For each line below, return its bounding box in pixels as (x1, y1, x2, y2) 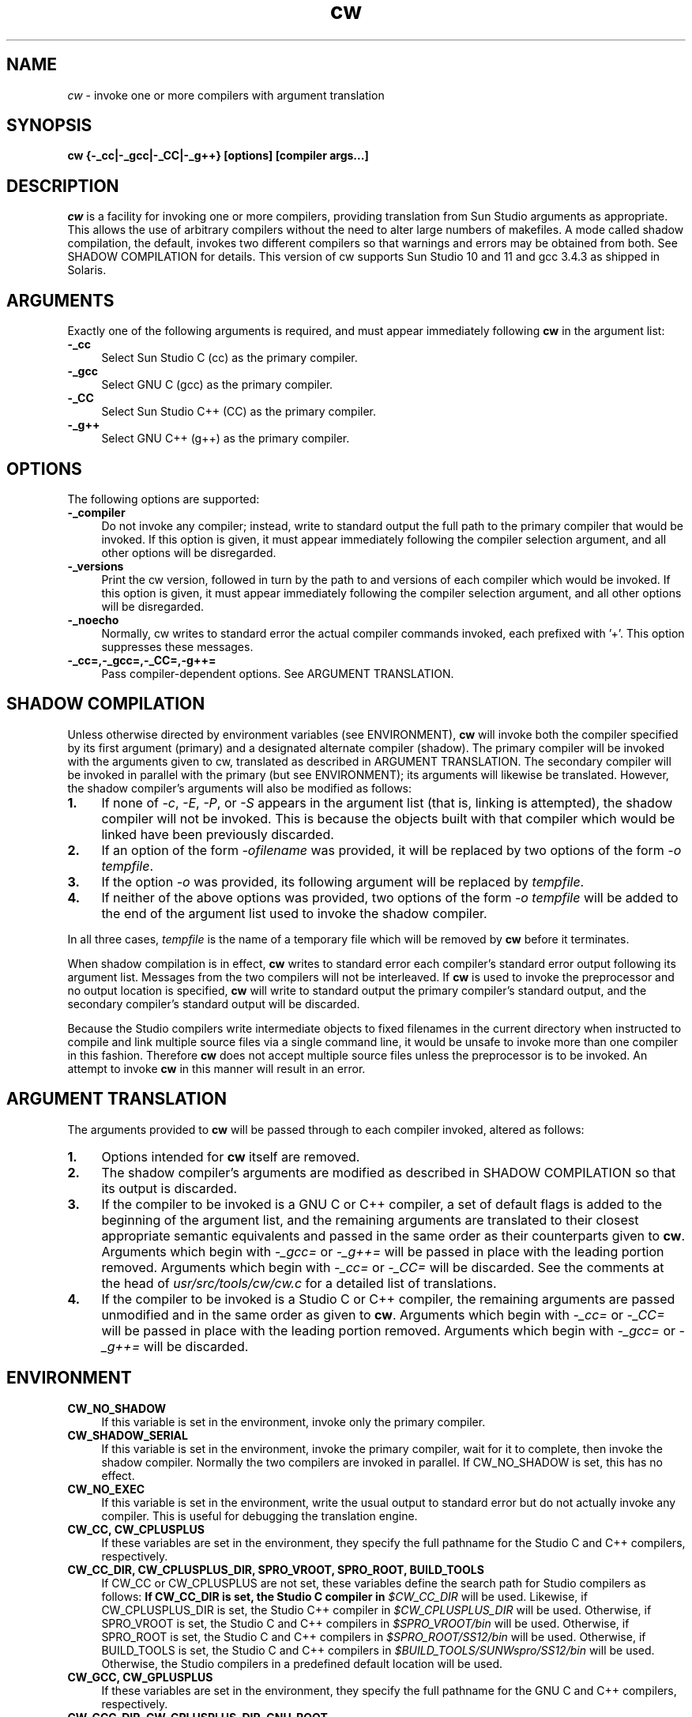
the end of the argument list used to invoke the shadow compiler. (101, 905, 487, 921)
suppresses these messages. (101, 639, 254, 653)
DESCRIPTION (6, 175, 119, 196)
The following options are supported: (67, 491, 260, 506)
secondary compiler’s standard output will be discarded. (67, 996, 360, 1011)
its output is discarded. (101, 1180, 238, 1196)
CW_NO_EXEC (67, 1482, 145, 1496)
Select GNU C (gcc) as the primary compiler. (101, 378, 333, 392)
